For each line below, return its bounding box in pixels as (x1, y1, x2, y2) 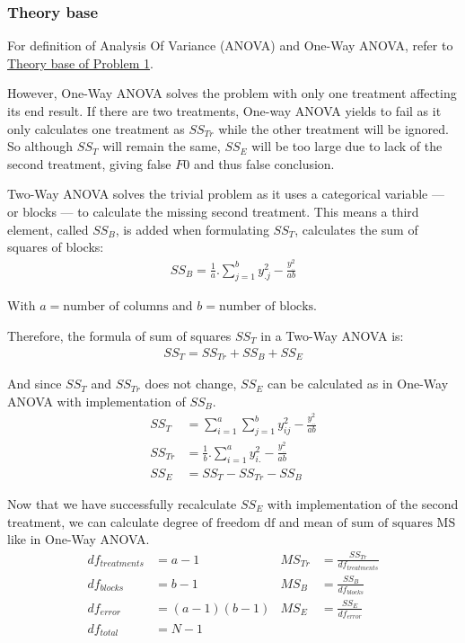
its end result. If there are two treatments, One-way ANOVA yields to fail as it (7, 102, 442, 120)
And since (7, 374, 62, 393)
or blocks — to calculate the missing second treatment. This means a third (7, 201, 419, 220)
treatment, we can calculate (7, 512, 159, 531)
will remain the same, (102, 137, 221, 156)
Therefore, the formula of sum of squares (7, 326, 232, 344)
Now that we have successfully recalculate (7, 495, 237, 514)
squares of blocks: (7, 237, 104, 256)
